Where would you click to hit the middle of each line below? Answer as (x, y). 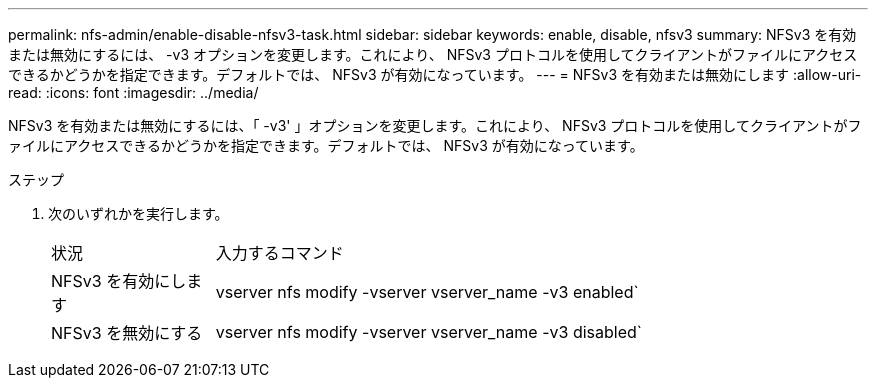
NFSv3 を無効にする (127, 333)
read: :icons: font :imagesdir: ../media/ (133, 92)
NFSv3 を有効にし (119, 281)
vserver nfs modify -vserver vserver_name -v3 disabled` (428, 332)
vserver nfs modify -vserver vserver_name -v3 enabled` (427, 292)
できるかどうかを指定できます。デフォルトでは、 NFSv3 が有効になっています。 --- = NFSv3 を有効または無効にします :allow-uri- (435, 74)
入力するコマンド (279, 253)
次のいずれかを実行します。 (138, 213)
